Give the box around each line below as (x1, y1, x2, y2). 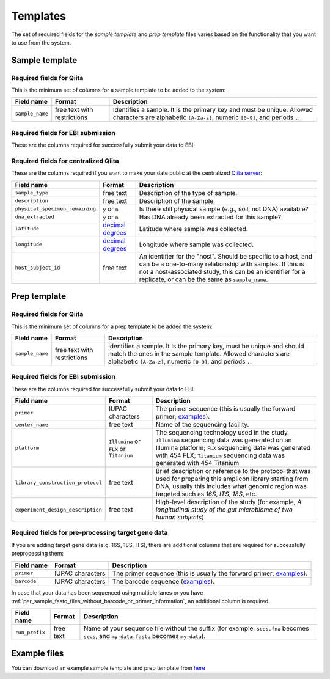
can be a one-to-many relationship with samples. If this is (139, 260, 305, 268)
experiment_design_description (15, 506, 102, 513)
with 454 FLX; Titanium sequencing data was (155, 451, 285, 460)
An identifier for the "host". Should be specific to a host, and (139, 252, 313, 260)
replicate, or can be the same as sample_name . (139, 275, 268, 284)
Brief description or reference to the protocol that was (155, 467, 311, 475)
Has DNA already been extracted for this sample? (139, 213, 282, 221)
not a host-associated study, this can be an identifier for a (139, 267, 306, 276)
